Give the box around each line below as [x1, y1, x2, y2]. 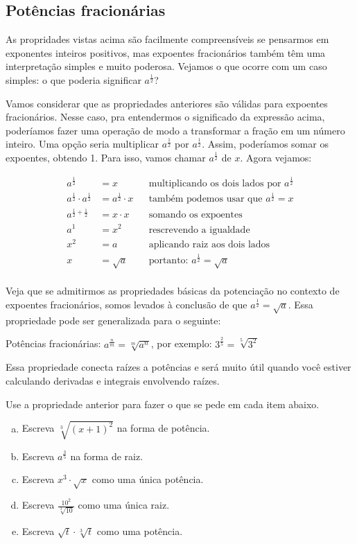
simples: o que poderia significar [6, 72, 141, 87]
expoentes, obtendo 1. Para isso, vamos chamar [6, 150, 206, 164]
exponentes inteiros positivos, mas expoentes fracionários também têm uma [6, 45, 326, 60]
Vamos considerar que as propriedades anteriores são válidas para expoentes [6, 96, 328, 110]
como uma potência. [96, 523, 183, 538]
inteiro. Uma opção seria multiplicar [6, 137, 159, 151]
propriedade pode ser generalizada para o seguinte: [6, 313, 221, 327]
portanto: [148, 255, 189, 265]
